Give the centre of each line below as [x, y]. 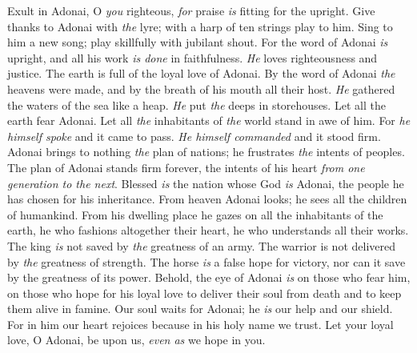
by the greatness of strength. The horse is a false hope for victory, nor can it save [206, 261]
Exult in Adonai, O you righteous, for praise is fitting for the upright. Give [191, 10]
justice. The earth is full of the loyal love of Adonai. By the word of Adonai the [201, 73]
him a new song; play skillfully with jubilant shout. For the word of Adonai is [198, 42]
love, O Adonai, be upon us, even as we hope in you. [136, 340]
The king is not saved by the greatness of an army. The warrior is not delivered [201, 245]
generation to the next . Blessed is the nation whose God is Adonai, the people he [206, 183]
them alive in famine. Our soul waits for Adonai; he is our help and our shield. [200, 309]
